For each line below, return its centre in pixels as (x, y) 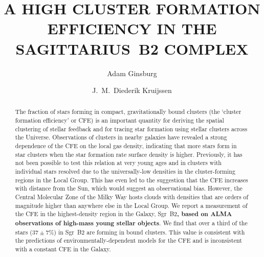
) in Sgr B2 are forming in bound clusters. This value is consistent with (149, 232)
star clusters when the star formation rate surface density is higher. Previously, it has (129, 154)
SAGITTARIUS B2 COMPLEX (132, 48)
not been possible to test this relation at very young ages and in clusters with (118, 163)
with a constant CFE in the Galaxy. (63, 249)
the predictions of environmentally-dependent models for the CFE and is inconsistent (128, 240)
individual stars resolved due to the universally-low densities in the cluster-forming (125, 171)
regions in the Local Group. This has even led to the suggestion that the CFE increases (131, 180)
